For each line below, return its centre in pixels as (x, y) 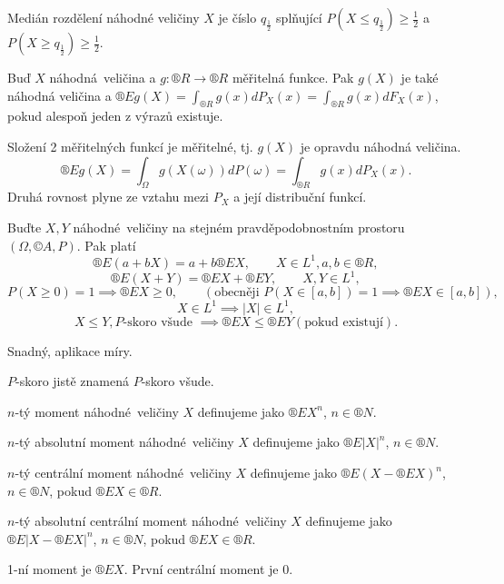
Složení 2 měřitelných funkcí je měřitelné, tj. (130, 146)
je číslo (237, 17)
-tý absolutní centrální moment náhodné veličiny (151, 521)
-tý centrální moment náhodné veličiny (123, 473)
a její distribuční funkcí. (300, 197)
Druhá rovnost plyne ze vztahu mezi (109, 197)
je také (420, 77)
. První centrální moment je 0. (208, 569)
